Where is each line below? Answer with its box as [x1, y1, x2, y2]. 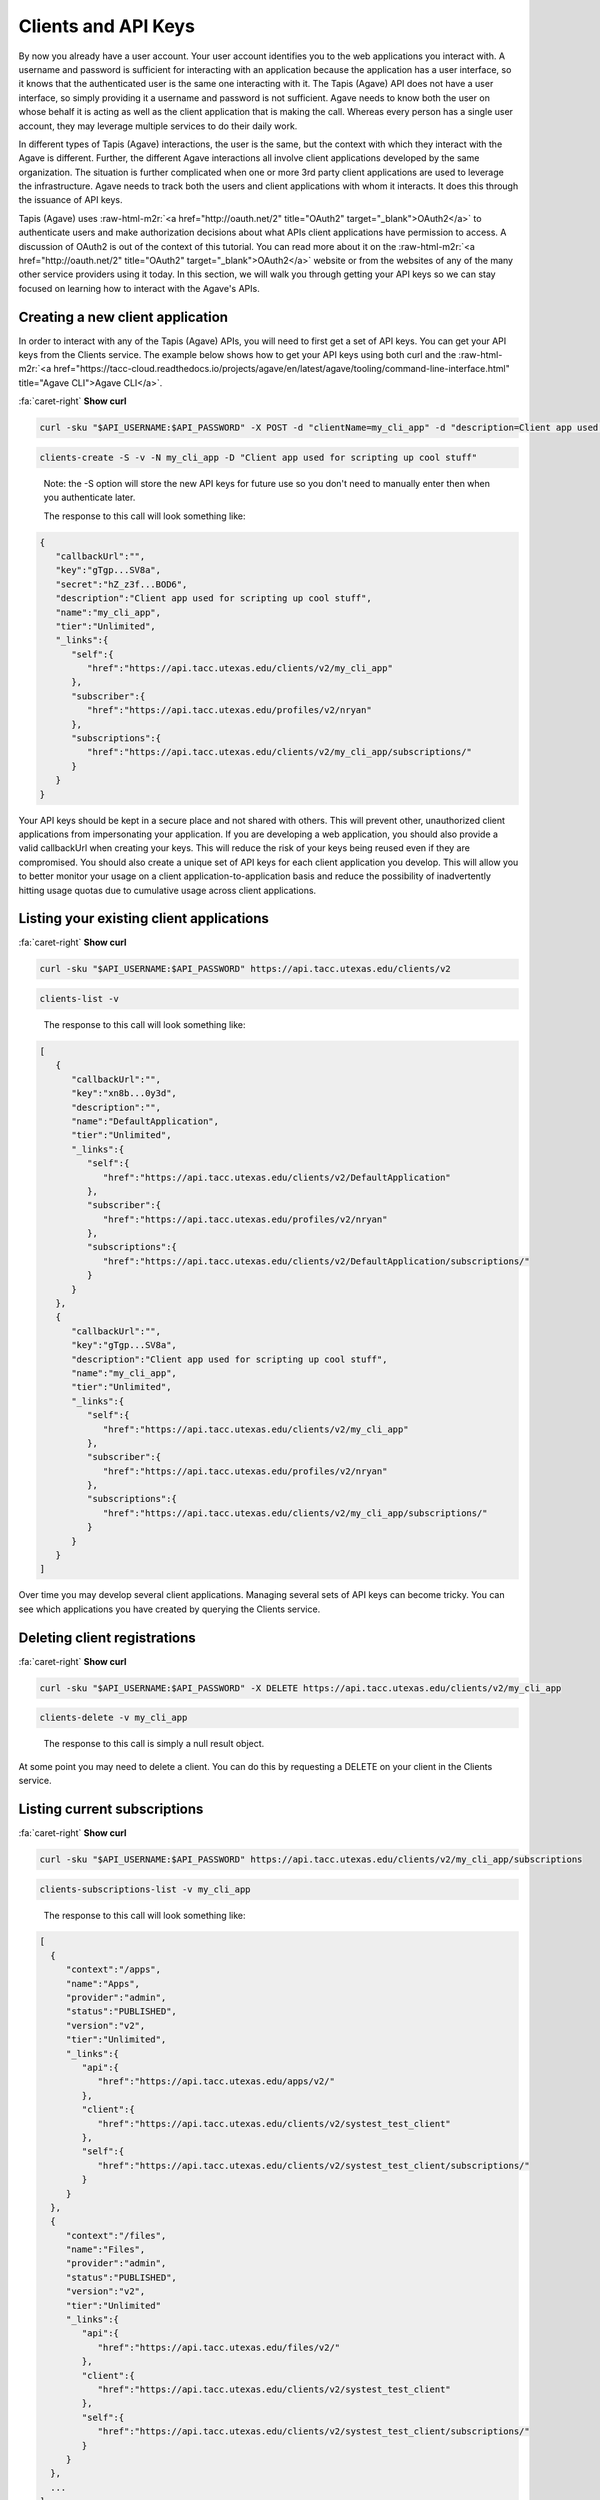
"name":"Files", [65, 2244, 146, 2255]
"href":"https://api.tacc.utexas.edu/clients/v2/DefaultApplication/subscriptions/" [102, 1255, 530, 1267]
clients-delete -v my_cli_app [39, 1712, 188, 1724]
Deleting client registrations [18, 1629, 197, 1646]
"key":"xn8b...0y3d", [71, 1088, 177, 1099]
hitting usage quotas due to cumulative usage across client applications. [18, 884, 317, 896]
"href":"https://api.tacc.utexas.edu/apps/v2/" [97, 2076, 335, 2087]
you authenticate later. [43, 491, 136, 504]
